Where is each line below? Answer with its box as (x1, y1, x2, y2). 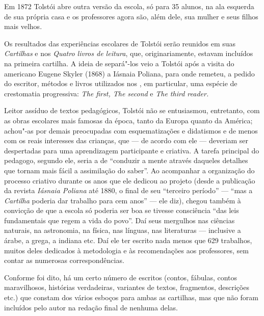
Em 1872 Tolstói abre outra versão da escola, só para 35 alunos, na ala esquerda (4, 1, 254, 11)
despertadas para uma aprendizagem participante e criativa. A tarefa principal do (4, 145, 259, 155)
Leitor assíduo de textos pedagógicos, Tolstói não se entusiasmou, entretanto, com (4, 105, 260, 116)
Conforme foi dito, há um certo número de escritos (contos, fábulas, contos (4, 272, 237, 282)
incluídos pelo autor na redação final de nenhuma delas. (4, 302, 178, 312)
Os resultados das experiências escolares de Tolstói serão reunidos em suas (4, 38, 236, 48)
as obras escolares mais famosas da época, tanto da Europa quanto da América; (4, 115, 253, 125)
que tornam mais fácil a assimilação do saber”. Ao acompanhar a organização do (4, 165, 255, 175)
